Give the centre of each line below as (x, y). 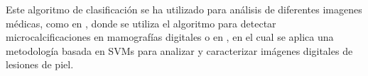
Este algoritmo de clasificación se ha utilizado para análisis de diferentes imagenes (184, 9)
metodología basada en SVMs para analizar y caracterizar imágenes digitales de (179, 50)
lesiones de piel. (40, 64)
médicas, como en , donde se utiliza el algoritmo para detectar (141, 23)
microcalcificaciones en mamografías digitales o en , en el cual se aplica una (170, 37)
